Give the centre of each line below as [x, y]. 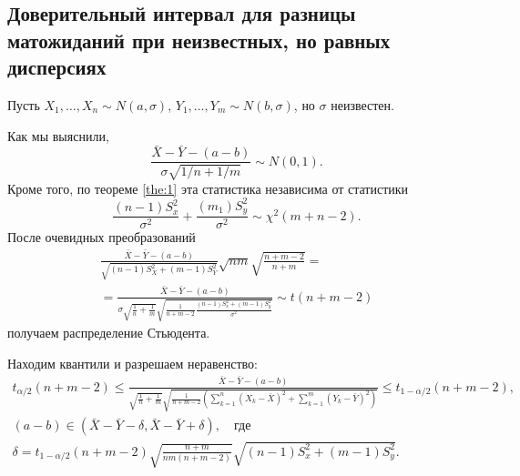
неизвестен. [362, 104]
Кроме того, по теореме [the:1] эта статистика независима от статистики [208, 188]
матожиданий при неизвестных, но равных [199, 40]
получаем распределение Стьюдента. [109, 333]
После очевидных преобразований [102, 237]
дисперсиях [57, 67]
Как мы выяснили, [58, 135]
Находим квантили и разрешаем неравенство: [133, 363]
